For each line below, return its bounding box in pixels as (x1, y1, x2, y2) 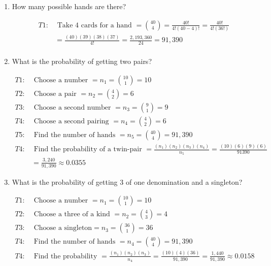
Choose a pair (33, 90, 77, 97)
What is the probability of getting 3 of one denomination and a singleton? (12, 176, 243, 187)
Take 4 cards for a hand (57, 21, 132, 29)
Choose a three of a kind (33, 211, 110, 218)
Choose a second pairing (33, 117, 109, 125)
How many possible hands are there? (12, 1, 126, 11)
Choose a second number (33, 104, 111, 111)
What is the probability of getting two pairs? (12, 56, 152, 66)
